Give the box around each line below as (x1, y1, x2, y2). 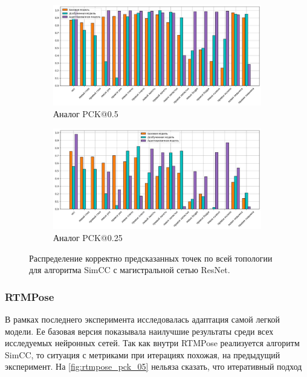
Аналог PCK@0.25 (53, 231, 123, 244)
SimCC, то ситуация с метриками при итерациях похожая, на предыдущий (5, 348, 280, 361)
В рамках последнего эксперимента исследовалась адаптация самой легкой (5, 313, 280, 326)
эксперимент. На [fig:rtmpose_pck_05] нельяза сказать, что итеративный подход (5, 360, 302, 373)
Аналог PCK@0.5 (53, 108, 118, 120)
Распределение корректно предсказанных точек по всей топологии (29, 251, 273, 264)
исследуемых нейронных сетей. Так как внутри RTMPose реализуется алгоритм (5, 337, 300, 349)
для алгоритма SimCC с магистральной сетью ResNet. (29, 263, 230, 276)
